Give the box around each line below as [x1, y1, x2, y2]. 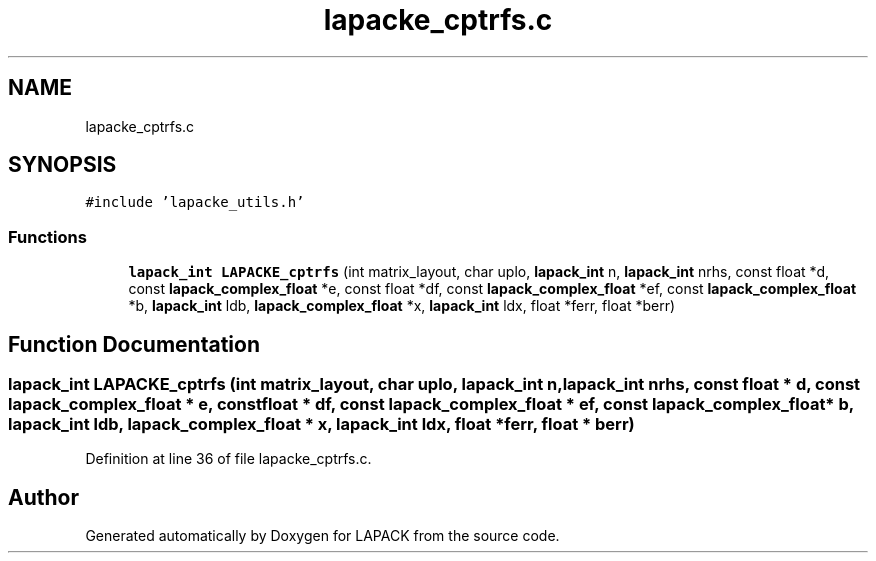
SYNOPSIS [8, 152, 117, 178]
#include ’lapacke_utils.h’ [85, 194, 305, 211]
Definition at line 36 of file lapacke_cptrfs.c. [85, 450, 372, 468]
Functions [8, 226, 87, 247]
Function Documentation [8, 331, 260, 357]
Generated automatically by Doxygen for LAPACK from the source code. [85, 527, 560, 545]
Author [8, 484, 79, 510]
